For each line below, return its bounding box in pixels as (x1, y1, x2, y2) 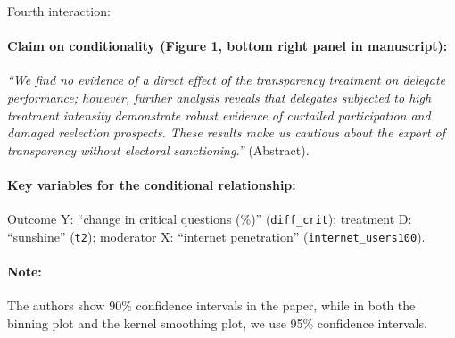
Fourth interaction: (7, 2, 111, 20)
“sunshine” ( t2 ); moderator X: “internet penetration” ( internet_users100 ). (7, 227, 426, 245)
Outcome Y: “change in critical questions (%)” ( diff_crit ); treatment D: (7, 210, 412, 228)
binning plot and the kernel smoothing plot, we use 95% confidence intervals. (7, 313, 427, 332)
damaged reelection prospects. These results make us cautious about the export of (7, 123, 446, 142)
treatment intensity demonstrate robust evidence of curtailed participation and (7, 105, 431, 124)
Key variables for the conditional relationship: (7, 175, 296, 194)
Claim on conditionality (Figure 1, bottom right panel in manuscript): (7, 37, 448, 55)
